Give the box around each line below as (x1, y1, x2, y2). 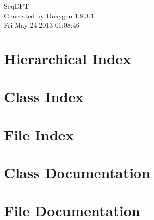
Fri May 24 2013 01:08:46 (4, 20, 79, 30)
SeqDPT (4, 1, 29, 11)
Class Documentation (4, 163, 151, 183)
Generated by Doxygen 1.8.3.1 (4, 10, 94, 20)
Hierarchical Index (4, 48, 131, 68)
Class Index (4, 86, 84, 106)
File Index (4, 124, 74, 144)
